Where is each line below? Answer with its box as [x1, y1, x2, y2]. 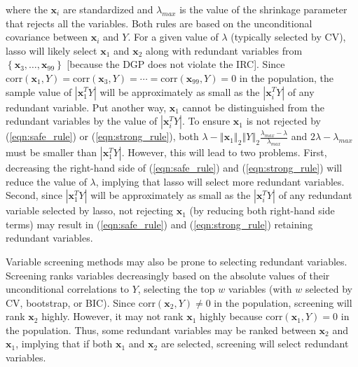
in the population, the [239, 70, 334, 85]
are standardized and [62, 2, 153, 16]
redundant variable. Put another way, [6, 99, 167, 114]
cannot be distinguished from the [182, 99, 324, 114]
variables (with [228, 282, 292, 296]
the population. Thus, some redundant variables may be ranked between [6, 322, 316, 337]
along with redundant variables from [146, 43, 303, 57]
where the [6, 2, 48, 16]
